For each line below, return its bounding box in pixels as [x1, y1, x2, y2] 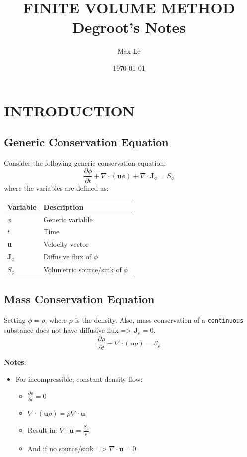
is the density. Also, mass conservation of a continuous [75, 314, 244, 325]
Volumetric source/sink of [43, 264, 122, 275]
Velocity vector [43, 239, 89, 249]
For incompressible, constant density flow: [15, 373, 143, 384]
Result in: [27, 425, 57, 435]
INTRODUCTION [4, 100, 135, 120]
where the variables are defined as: [4, 182, 109, 193]
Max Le [117, 46, 141, 56]
